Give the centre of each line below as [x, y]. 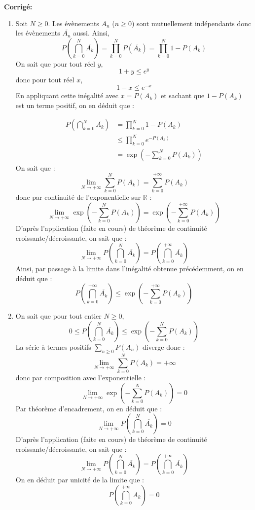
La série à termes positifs [53, 346]
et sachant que [182, 95]
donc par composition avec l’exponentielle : [81, 377]
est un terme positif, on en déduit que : [75, 105]
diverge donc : [164, 346]
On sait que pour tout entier [58, 316]
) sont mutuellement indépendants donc [191, 23]
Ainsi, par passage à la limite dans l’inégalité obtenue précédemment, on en [129, 269]
